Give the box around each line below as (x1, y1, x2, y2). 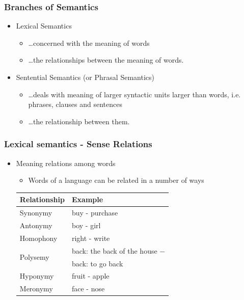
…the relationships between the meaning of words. (28, 54, 184, 65)
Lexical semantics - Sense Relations (4, 138, 152, 150)
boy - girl (71, 220, 101, 230)
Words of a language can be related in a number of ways (28, 175, 204, 185)
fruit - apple (71, 270, 110, 281)
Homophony (19, 232, 58, 243)
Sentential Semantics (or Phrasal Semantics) (16, 72, 154, 82)
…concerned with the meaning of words (28, 37, 150, 48)
